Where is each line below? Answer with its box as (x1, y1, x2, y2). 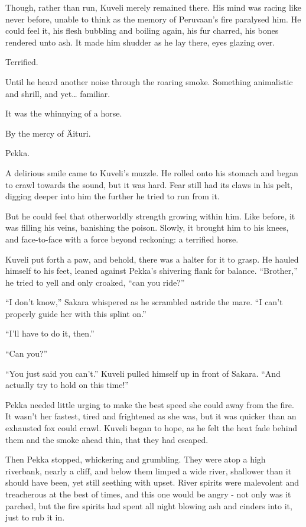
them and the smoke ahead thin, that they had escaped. (5, 433, 209, 445)
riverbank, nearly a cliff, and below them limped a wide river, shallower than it (5, 464, 292, 477)
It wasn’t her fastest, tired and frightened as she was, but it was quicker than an (5, 410, 297, 422)
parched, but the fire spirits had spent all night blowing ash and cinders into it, (5, 499, 292, 512)
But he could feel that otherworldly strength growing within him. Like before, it (5, 209, 295, 222)
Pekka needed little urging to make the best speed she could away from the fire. (5, 398, 294, 410)
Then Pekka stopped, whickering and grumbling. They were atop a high (5, 453, 266, 465)
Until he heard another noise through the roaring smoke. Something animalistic (5, 75, 293, 88)
